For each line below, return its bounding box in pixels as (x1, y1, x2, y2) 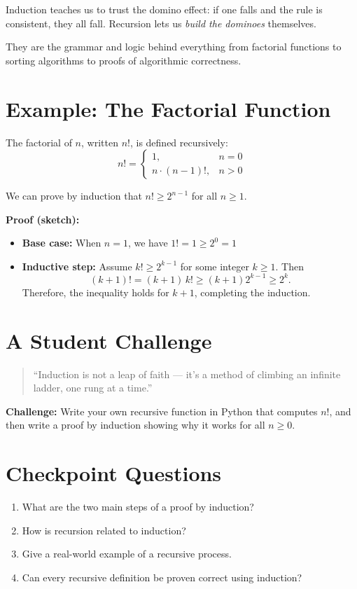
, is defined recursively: (129, 134, 228, 149)
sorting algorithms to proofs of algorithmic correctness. (6, 53, 241, 67)
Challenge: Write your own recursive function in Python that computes (6, 403, 318, 418)
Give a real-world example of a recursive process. (22, 546, 232, 561)
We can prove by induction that (6, 188, 142, 203)
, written (81, 134, 118, 149)
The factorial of (6, 134, 72, 149)
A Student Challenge (6, 326, 212, 354)
